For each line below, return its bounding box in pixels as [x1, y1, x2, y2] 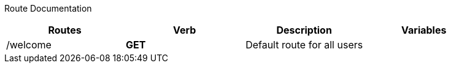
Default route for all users [245, 39, 363, 51]
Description [276, 24, 332, 36]
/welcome [6, 39, 52, 51]
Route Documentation [4, 3, 92, 13]
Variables [401, 24, 447, 36]
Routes [48, 24, 82, 36]
